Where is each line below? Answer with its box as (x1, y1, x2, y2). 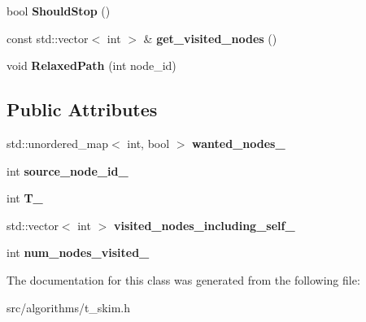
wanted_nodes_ (192, 134, 285, 151)
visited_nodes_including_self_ (113, 216, 295, 233)
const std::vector (7, 29, 89, 46)
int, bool (127, 134, 170, 151)
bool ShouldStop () (7, 2, 111, 19)
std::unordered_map (7, 134, 109, 151)
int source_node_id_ (7, 162, 129, 179)
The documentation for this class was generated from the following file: (7, 271, 360, 288)
